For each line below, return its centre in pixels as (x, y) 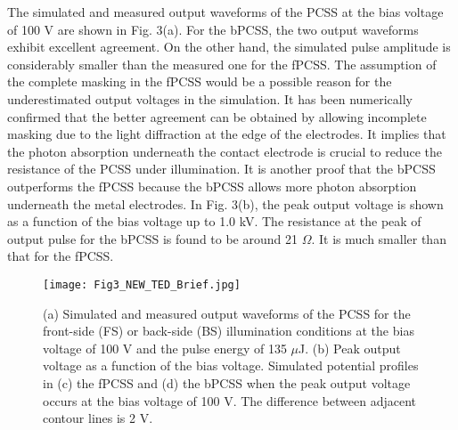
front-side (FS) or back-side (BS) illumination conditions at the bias (229, 331)
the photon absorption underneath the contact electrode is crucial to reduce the (225, 151)
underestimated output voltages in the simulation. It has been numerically (210, 98)
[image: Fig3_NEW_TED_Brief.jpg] (142, 284)
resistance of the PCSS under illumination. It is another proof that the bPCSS (221, 169)
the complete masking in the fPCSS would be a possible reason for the (200, 81)
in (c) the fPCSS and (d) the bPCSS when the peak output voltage (227, 382)
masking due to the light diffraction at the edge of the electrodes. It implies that (227, 134)
